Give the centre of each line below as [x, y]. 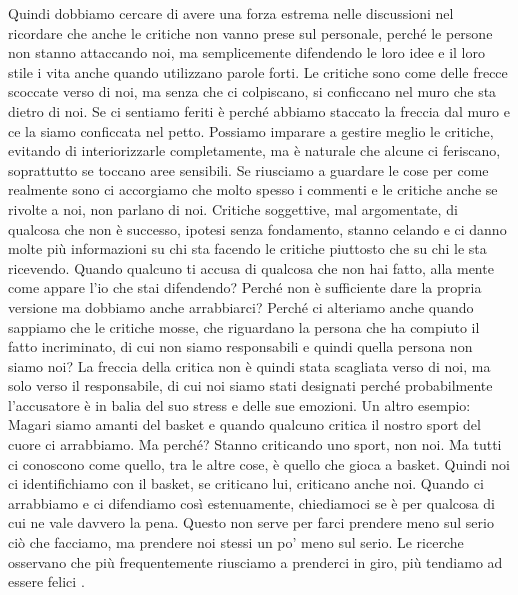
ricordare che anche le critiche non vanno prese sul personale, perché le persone [250, 32]
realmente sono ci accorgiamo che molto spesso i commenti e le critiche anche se [253, 189]
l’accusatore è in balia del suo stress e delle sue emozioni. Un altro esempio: [239, 404]
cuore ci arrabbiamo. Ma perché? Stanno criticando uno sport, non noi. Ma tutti [255, 444]
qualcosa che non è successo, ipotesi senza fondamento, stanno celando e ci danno [257, 228]
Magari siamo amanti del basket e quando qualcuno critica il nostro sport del [244, 424]
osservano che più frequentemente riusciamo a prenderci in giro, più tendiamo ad [255, 561]
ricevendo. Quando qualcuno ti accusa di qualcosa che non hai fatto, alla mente [251, 267]
